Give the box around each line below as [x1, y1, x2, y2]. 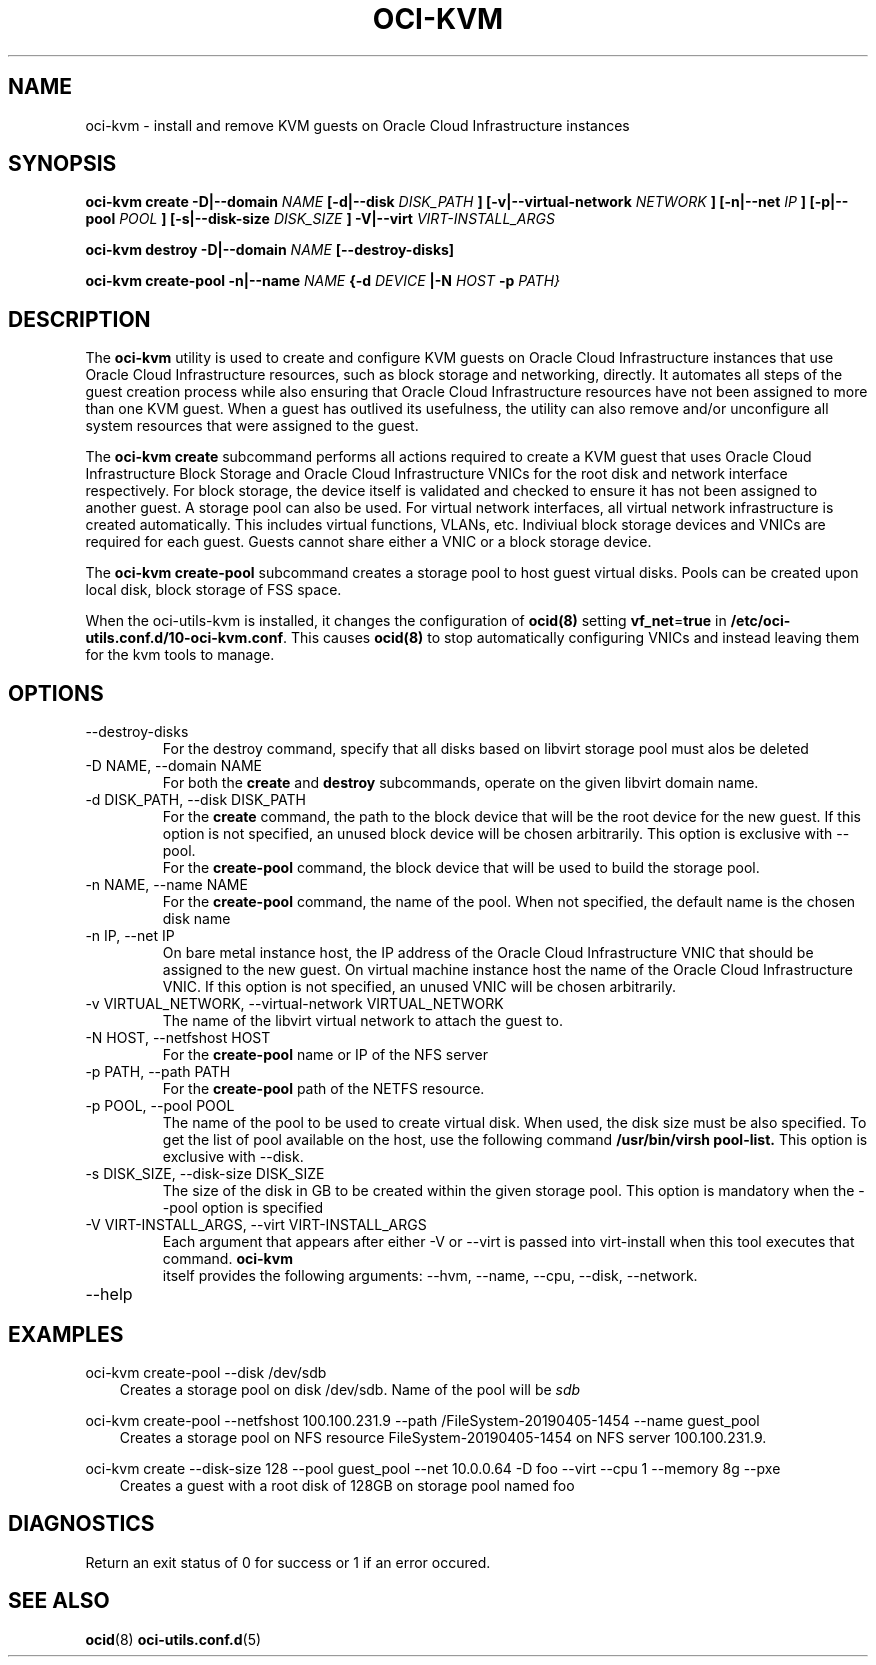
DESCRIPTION [8, 306, 151, 332]
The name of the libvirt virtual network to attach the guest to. [162, 1012, 563, 1030]
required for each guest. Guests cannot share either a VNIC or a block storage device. [85, 533, 652, 551]
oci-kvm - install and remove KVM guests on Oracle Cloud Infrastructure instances [85, 116, 630, 134]
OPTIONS [8, 680, 104, 706]
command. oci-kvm [162, 1250, 293, 1268]
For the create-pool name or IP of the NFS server [162, 1046, 488, 1064]
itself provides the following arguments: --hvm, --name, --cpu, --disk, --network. [162, 1267, 698, 1285]
